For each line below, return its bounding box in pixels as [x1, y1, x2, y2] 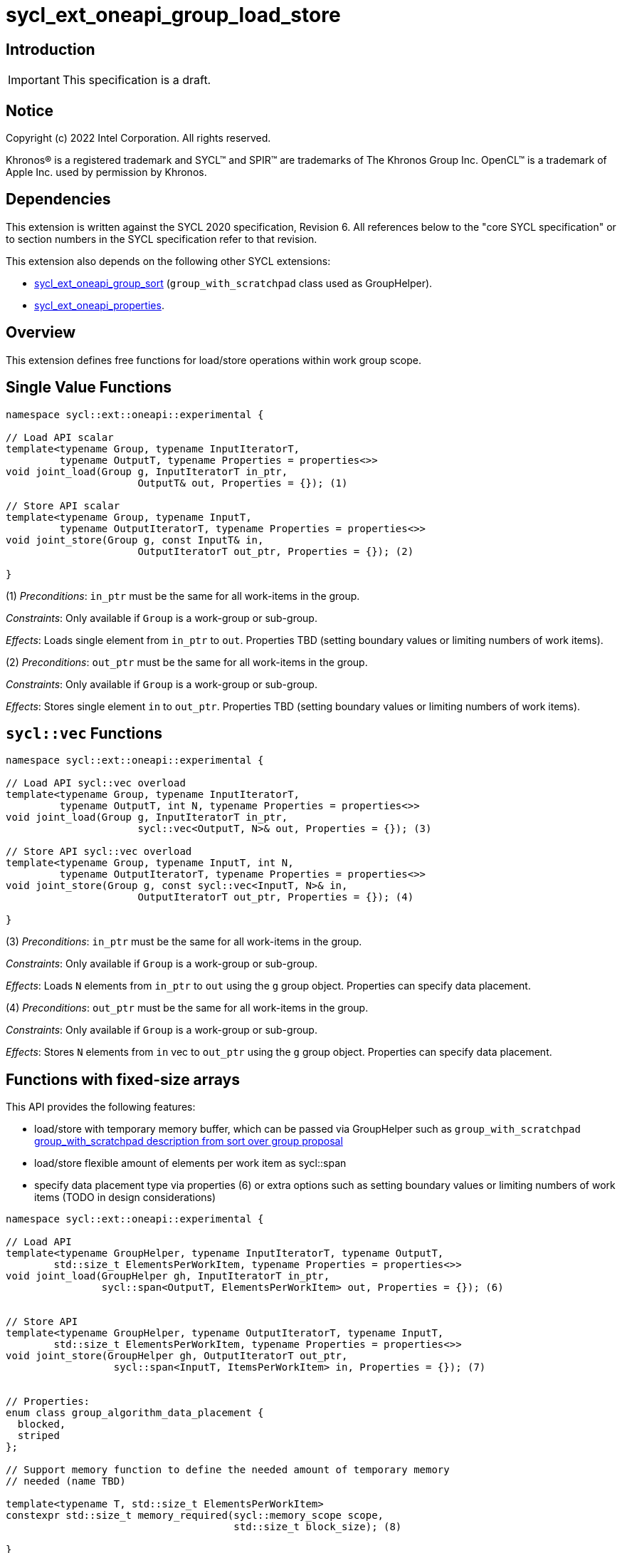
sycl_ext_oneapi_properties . [34, 298, 164, 311]
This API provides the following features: [6, 1101, 196, 1113]
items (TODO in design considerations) [34, 1191, 216, 1204]
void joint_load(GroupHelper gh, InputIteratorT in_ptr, [6, 1270, 330, 1282]
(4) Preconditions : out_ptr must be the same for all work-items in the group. [6, 1002, 369, 1014]
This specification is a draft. [62, 73, 211, 88]
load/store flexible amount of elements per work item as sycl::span [34, 1157, 347, 1170]
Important [8, 73, 60, 88]
